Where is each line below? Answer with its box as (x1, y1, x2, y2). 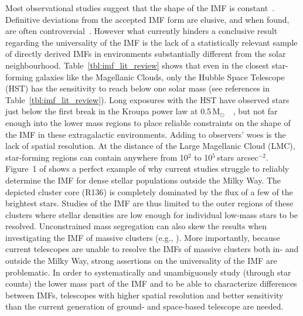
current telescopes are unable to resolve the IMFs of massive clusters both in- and (5, 243, 299, 255)
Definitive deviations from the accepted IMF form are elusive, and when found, (5, 13, 290, 25)
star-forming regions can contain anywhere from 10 (5, 151, 188, 163)
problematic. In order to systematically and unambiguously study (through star (5, 266, 291, 278)
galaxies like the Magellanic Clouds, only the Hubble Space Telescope (35, 70, 285, 83)
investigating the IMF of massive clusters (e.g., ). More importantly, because (5, 231, 280, 243)
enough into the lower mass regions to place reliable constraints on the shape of (5, 116, 291, 128)
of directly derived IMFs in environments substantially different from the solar (5, 47, 286, 60)
